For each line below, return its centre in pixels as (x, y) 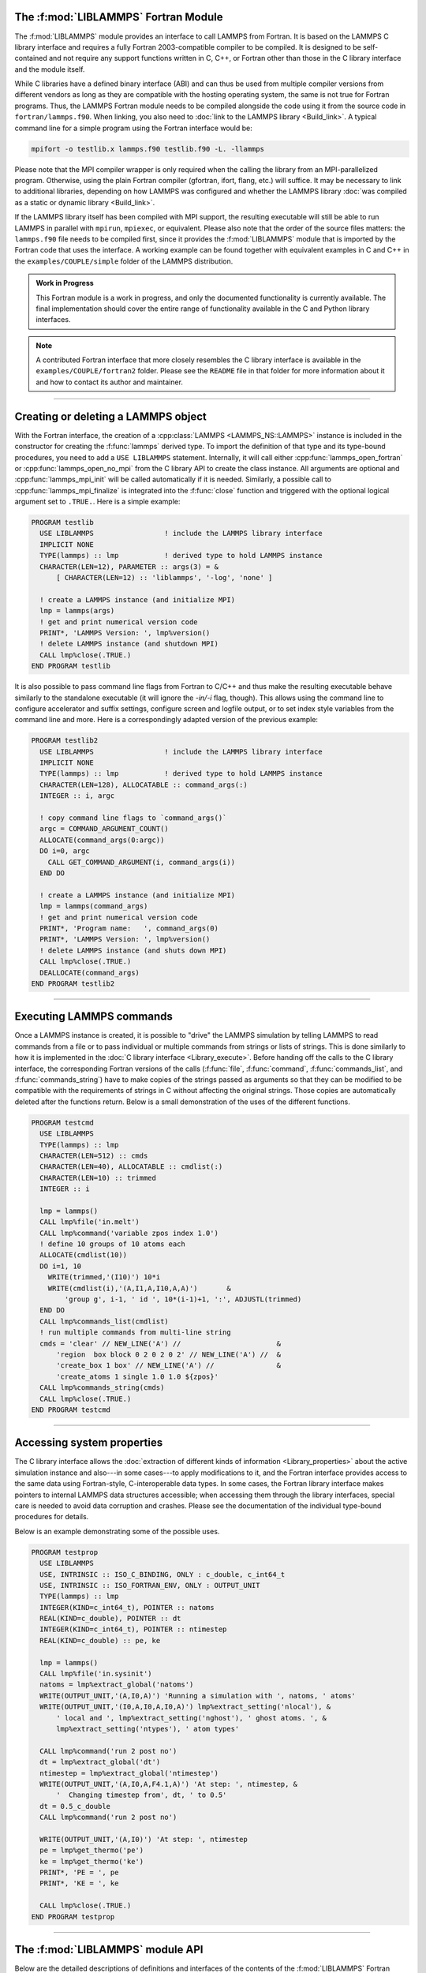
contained (31, 58)
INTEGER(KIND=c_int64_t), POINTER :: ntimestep (133, 1629)
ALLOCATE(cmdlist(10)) (84, 1255)
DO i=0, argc (65, 851)
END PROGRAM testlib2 (73, 983)
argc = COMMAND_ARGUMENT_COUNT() (104, 829)
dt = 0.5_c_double (75, 1806)
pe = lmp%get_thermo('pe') (92, 1850)
